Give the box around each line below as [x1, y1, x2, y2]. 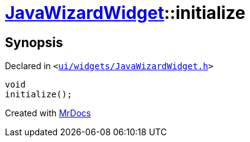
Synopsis [5, 34, 63, 50]
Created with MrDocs [5, 108, 91, 119]
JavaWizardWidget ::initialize [5, 2, 246, 23]
